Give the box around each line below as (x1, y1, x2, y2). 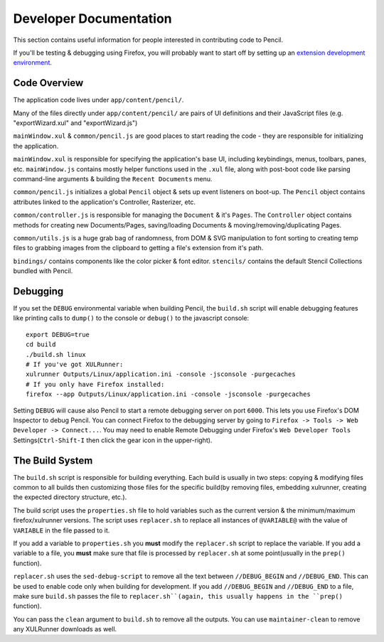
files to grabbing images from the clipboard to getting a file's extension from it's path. (13, 244, 264, 252)
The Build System (13, 454, 93, 466)
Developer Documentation (13, 11, 172, 26)
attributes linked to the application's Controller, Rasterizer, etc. (13, 198, 196, 206)
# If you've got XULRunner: (26, 360, 124, 368)
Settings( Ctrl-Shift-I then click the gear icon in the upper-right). (13, 436, 213, 444)
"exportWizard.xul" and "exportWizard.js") (13, 119, 138, 127)
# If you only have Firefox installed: (26, 380, 165, 388)
